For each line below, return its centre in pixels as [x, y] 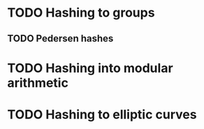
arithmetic [38, 83]
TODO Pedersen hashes [60, 38]
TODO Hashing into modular [90, 68]
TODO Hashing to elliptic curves [102, 114]
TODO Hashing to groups [81, 13]
